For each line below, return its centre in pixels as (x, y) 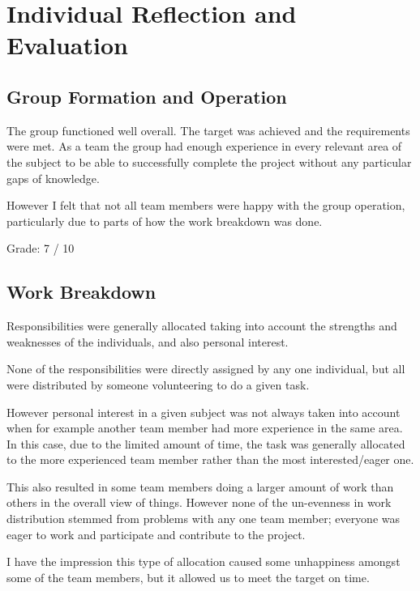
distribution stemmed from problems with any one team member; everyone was (204, 519)
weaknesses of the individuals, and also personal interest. (148, 341)
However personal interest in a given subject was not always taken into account (204, 412)
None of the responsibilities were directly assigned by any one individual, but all (206, 369)
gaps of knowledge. (53, 178)
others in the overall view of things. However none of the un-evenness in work (199, 502)
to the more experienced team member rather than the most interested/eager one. (210, 459)
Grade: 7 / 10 (41, 248)
